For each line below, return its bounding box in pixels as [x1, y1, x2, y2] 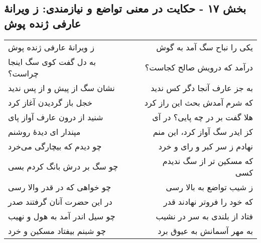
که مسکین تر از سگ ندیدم [162, 154, 253, 167]
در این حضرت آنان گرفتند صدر [8, 195, 112, 207]
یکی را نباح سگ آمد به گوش [156, 41, 253, 53]
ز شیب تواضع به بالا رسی [166, 181, 253, 193]
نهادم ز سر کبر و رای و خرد [158, 140, 253, 152]
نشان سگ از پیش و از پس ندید [8, 82, 115, 94]
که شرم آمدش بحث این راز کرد [144, 96, 253, 108]
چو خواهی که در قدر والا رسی [8, 181, 111, 193]
